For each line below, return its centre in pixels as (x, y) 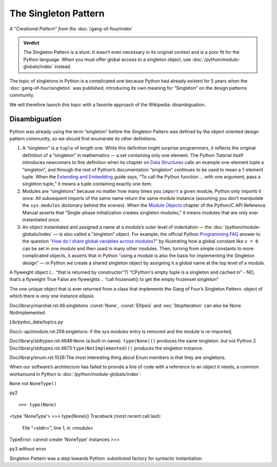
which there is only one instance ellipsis (52, 296)
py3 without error (28, 449)
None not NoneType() (33, 383)
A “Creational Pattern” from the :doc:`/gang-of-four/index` (71, 29)
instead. (63, 67)
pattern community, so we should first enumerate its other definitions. (83, 138)
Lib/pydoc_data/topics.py (36, 322)
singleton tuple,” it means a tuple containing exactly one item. (87, 184)
